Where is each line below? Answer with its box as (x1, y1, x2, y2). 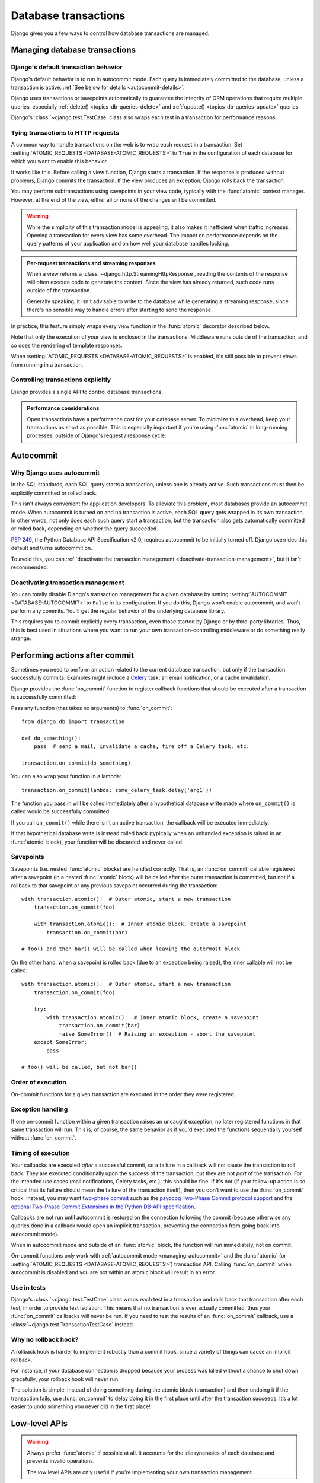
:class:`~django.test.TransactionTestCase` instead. (11, 1320, 135, 1328)
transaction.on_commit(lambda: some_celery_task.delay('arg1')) (21, 787, 213, 793)
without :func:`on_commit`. (11, 1134, 76, 1141)
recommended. (11, 564, 49, 571)
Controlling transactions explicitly (11, 375, 111, 384)
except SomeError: (33, 1039, 88, 1046)
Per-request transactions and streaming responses (27, 259, 156, 266)
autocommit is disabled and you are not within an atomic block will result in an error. (11, 1269, 216, 1276)
